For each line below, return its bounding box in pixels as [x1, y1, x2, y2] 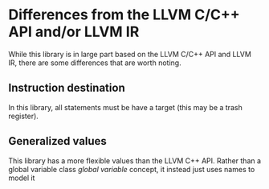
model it [8, 173, 35, 183]
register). [8, 111, 39, 121]
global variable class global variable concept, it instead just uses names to [8, 164, 255, 174]
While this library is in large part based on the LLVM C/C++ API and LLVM [8, 49, 251, 59]
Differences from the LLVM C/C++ [8, 6, 241, 24]
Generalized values [8, 134, 107, 148]
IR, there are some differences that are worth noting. [8, 58, 182, 68]
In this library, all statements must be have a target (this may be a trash [8, 102, 243, 112]
